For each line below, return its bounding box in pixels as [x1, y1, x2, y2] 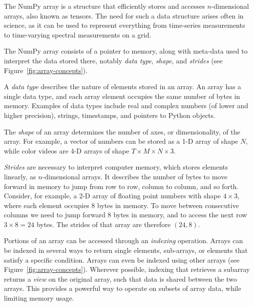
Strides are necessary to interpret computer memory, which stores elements [4, 162, 228, 172]
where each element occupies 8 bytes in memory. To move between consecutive [4, 200, 239, 210]
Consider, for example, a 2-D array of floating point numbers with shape [4, 191, 221, 201]
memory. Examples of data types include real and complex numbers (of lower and [4, 100, 248, 111]
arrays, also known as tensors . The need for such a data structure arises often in [4, 10, 244, 20]
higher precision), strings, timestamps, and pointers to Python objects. [4, 110, 215, 120]
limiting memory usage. [4, 293, 74, 303]
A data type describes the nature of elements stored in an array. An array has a [4, 81, 241, 92]
